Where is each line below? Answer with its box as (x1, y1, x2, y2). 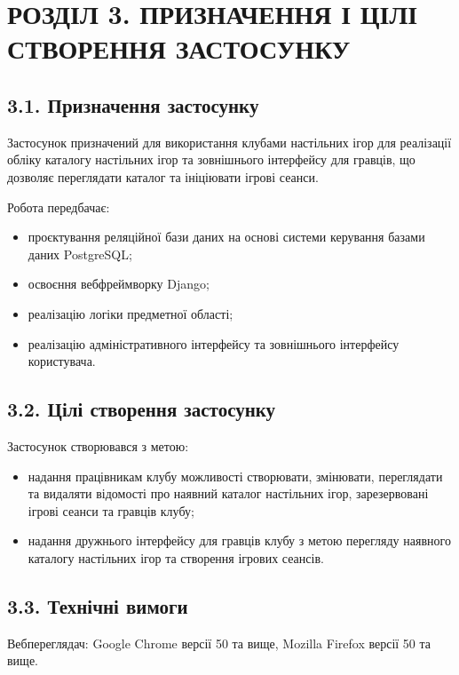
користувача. (28, 352, 96, 370)
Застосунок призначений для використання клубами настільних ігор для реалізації (7, 132, 452, 151)
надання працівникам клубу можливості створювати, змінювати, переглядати (28, 466, 443, 485)
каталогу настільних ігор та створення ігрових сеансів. (28, 548, 324, 567)
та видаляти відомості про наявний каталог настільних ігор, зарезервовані (28, 484, 429, 503)
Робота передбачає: (7, 197, 110, 216)
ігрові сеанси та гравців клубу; (28, 501, 194, 520)
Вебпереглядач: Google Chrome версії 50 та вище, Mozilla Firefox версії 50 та (7, 633, 431, 652)
